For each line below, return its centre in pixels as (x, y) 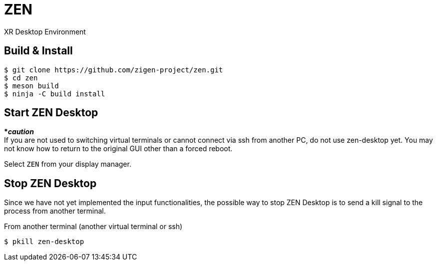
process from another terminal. (55, 211)
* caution (19, 132)
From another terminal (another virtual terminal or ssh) (93, 227)
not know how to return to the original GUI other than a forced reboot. (118, 149)
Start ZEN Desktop (51, 113)
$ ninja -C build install (55, 94)
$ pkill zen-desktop (44, 242)
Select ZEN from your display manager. (68, 164)
